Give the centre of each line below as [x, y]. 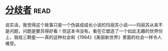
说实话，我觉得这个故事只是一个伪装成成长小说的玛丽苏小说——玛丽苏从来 [82, 25]
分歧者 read [28, 10]
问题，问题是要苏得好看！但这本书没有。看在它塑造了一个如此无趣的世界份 [86, 31]
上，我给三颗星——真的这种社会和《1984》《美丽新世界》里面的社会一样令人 [84, 37]
